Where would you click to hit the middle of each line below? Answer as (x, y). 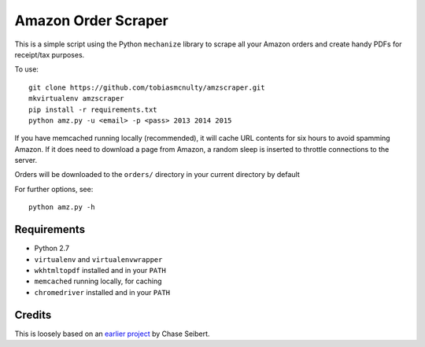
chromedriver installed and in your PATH (102, 292)
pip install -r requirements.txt (93, 109)
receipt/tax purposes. (50, 54)
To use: (27, 69)
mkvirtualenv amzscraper (76, 99)
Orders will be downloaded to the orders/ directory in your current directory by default (157, 175)
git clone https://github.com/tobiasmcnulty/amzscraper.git (147, 87)
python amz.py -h (62, 207)
